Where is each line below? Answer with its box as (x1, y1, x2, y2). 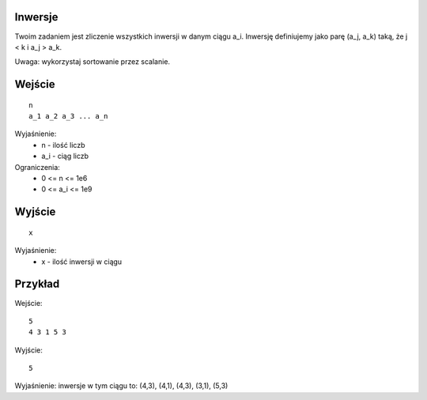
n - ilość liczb (41, 140, 85, 149)
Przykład (14, 277, 60, 291)
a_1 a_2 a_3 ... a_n (28, 111, 108, 121)
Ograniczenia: (14, 162, 61, 172)
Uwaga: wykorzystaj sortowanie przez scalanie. (14, 57, 170, 66)
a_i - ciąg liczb (41, 151, 89, 161)
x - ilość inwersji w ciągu (41, 257, 123, 266)
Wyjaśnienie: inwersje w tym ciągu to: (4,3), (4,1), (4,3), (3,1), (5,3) (14, 381, 229, 391)
